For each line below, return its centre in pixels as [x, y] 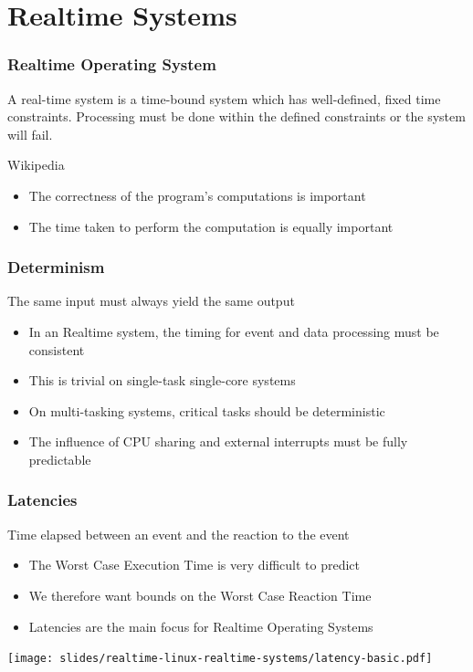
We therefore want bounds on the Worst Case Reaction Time [200, 595]
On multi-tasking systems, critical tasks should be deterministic [207, 410]
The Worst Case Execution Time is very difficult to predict [194, 565]
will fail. [30, 134]
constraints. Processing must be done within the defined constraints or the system [236, 116]
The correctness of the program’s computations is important [197, 195]
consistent [57, 349]
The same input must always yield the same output [151, 301]
